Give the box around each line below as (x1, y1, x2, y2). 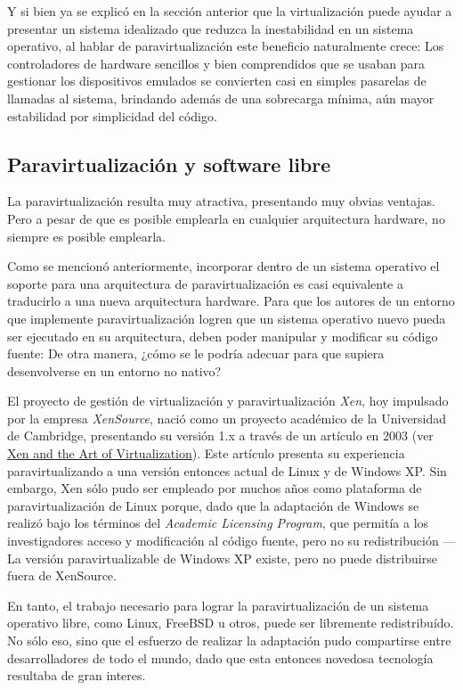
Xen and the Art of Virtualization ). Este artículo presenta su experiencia (7, 444, 405, 463)
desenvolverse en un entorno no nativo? (7, 361, 222, 380)
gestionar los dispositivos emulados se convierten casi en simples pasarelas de (7, 71, 426, 90)
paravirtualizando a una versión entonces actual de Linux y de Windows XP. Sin (7, 461, 447, 480)
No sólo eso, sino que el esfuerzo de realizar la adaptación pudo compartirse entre (7, 631, 451, 650)
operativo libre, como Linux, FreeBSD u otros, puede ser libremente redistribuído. (7, 613, 454, 632)
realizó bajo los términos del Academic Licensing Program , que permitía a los (7, 513, 429, 532)
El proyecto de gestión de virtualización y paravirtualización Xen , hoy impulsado (7, 391, 449, 410)
